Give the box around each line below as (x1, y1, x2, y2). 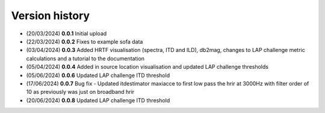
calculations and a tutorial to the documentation (26, 54, 144, 62)
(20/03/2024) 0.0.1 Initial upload (26, 30, 107, 37)
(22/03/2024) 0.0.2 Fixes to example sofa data (26, 38, 143, 45)
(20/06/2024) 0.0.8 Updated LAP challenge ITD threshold (26, 96, 170, 104)
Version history (11, 9, 90, 22)
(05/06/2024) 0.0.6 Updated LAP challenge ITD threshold (26, 72, 170, 79)
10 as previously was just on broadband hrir (26, 88, 135, 96)
